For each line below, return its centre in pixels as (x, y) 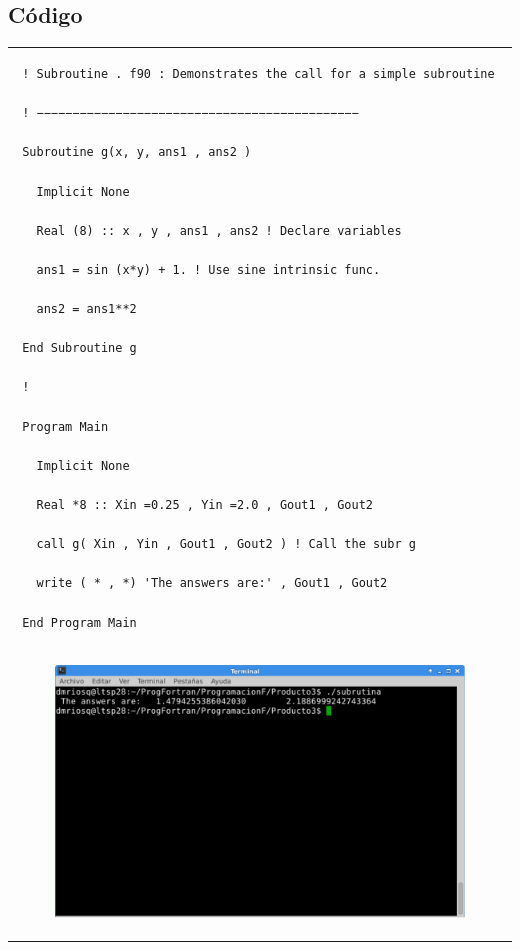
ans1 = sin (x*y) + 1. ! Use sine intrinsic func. (208, 269)
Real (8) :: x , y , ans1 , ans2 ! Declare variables (219, 230)
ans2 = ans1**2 (86, 309)
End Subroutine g (79, 348)
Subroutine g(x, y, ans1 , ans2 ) (137, 152)
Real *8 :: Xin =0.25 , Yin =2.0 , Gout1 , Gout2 (204, 505)
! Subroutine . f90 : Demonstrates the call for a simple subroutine (258, 73)
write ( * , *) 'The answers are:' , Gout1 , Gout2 (212, 583)
